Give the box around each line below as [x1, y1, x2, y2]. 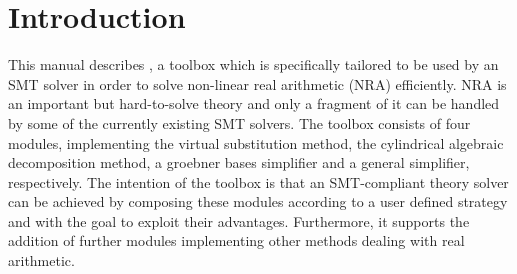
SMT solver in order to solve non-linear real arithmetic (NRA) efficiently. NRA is [8, 73, 507, 94]
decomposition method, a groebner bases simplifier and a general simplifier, [8, 152, 470, 173]
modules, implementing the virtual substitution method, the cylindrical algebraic [8, 132, 504, 153]
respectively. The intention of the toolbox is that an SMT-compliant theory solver [8, 171, 509, 192]
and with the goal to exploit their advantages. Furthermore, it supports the [8, 210, 470, 231]
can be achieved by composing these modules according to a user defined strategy [8, 191, 508, 212]
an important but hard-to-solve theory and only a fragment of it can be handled [8, 93, 500, 114]
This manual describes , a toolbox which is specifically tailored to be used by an [8, 54, 499, 75]
